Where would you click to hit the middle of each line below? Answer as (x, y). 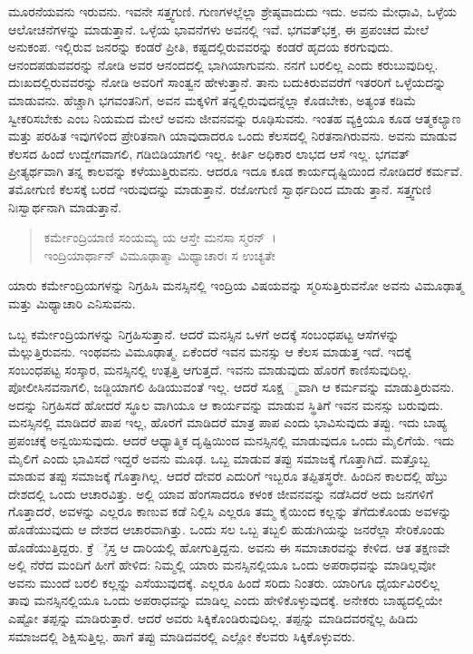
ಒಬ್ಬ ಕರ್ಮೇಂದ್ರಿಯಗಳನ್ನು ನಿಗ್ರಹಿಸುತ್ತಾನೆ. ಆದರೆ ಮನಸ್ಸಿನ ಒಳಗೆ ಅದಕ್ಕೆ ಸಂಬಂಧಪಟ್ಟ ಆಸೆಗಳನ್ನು (204, 333)
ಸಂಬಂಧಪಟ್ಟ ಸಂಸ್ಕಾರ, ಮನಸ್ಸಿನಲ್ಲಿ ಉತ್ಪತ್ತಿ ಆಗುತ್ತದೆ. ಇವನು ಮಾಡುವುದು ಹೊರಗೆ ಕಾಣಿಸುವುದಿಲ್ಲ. (210, 369)
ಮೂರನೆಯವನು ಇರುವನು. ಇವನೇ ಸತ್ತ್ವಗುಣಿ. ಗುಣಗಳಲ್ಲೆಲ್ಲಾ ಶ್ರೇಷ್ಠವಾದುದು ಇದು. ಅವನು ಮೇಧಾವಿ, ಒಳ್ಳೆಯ (233, 11)
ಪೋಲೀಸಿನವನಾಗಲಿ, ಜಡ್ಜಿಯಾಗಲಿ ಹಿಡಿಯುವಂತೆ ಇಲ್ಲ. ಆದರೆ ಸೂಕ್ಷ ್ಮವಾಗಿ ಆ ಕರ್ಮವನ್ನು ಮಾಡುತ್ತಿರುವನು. (232, 387)
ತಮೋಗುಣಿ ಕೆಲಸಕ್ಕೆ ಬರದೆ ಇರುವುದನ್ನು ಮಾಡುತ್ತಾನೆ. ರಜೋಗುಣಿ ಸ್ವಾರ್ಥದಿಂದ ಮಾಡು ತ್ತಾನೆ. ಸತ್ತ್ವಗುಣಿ (220, 188)
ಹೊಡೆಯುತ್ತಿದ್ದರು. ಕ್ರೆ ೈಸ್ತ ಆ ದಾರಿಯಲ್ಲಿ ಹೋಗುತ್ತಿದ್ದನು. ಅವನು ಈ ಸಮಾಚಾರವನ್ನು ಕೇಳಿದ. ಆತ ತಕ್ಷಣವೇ (229, 547)
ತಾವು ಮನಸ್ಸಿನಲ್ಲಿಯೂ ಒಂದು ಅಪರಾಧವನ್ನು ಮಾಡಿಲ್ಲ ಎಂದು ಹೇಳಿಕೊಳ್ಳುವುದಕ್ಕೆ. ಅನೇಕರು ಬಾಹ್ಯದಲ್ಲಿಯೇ (226, 600)
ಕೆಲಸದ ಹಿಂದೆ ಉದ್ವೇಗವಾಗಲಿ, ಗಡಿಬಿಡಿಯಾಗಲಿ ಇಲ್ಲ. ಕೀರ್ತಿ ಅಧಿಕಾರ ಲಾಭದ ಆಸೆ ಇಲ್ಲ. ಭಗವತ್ (209, 153)
